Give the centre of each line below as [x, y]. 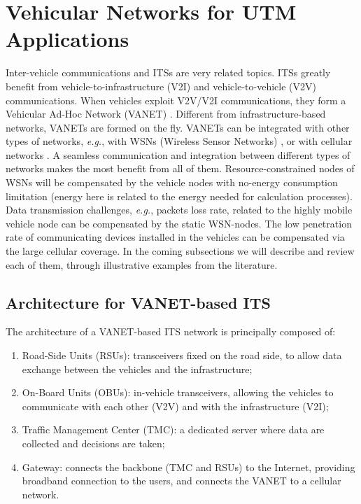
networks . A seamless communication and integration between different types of [178, 154]
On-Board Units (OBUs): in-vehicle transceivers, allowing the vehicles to [178, 392]
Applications [68, 39]
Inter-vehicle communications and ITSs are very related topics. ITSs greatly [168, 72]
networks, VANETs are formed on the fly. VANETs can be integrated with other [178, 127]
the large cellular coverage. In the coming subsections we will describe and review [180, 251]
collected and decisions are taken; [93, 443]
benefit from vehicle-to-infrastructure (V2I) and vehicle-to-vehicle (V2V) [161, 86]
